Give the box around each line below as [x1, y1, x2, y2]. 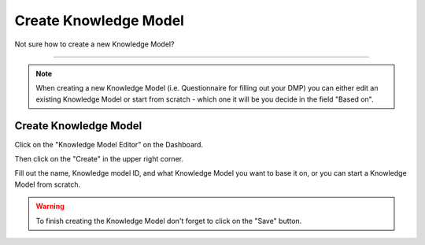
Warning [35, 202, 65, 211]
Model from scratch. [14, 180, 81, 189]
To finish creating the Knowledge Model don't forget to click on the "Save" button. [35, 216, 302, 225]
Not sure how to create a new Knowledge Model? [14, 39, 175, 49]
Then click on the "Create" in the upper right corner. [14, 154, 184, 164]
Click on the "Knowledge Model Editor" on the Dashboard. [14, 139, 204, 149]
